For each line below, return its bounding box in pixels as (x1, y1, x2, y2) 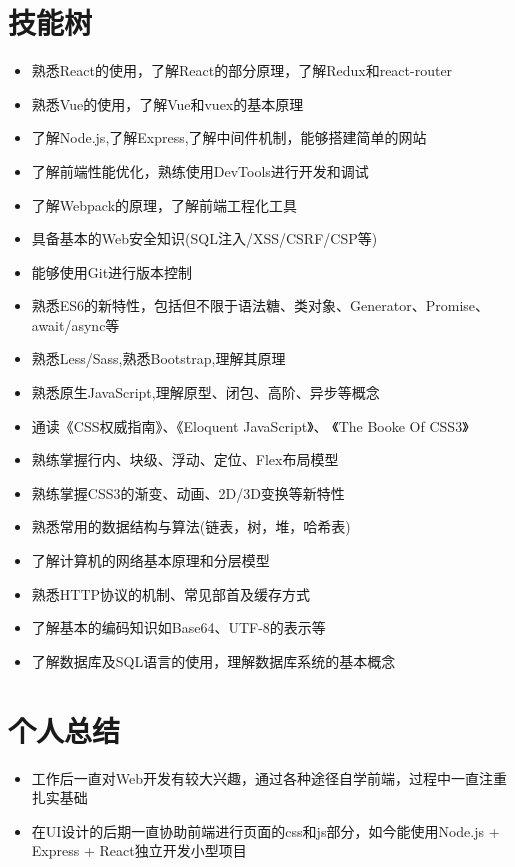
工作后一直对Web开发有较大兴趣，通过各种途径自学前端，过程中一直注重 (31, 767, 508, 788)
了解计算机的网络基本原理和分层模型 (31, 550, 270, 571)
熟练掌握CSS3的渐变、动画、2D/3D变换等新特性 (31, 482, 345, 503)
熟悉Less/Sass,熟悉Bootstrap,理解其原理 (31, 348, 286, 369)
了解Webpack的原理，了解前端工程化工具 (31, 194, 298, 215)
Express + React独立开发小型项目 (31, 840, 247, 861)
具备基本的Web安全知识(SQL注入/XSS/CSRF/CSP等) (31, 228, 378, 249)
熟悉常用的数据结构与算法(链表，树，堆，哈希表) (31, 516, 351, 537)
